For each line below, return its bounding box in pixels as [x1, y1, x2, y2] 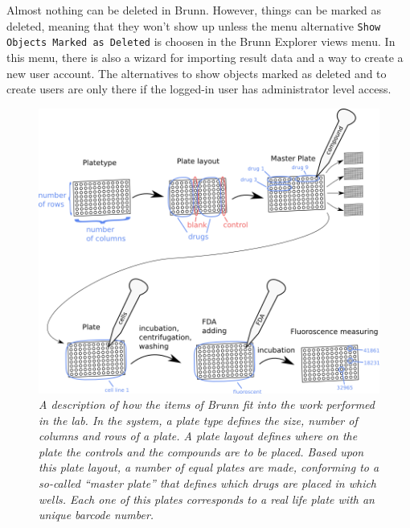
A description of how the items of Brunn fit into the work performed [39, 396, 375, 413]
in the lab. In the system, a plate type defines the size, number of [39, 411, 358, 428]
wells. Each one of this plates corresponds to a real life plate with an [39, 490, 375, 507]
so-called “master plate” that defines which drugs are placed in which [39, 475, 377, 492]
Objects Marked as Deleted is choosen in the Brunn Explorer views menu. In [6, 33, 396, 50]
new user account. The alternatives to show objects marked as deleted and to [6, 64, 387, 81]
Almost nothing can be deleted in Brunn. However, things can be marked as [6, 2, 382, 18]
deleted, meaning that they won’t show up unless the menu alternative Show [6, 17, 381, 34]
